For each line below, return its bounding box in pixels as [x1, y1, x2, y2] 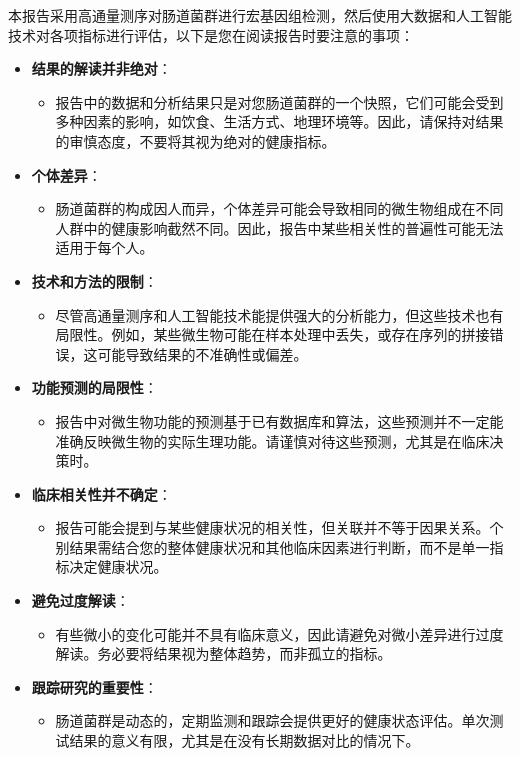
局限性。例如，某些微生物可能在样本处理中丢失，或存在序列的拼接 [55, 324, 490, 345]
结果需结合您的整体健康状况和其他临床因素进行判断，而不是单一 [69, 536, 490, 557]
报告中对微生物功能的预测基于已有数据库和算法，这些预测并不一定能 [55, 410, 504, 431]
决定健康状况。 [69, 556, 168, 577]
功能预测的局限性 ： [31, 377, 158, 398]
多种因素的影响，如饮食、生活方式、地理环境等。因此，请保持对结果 [55, 111, 504, 132]
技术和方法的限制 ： [31, 270, 158, 291]
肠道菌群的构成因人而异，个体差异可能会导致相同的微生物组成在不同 [55, 198, 504, 219]
